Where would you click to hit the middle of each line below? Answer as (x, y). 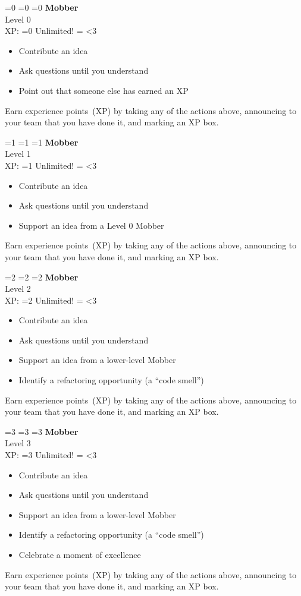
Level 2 (18, 288)
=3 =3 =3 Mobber (42, 431)
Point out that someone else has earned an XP (104, 90)
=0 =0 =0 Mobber (42, 7)
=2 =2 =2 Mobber (42, 277)
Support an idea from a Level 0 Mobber (91, 225)
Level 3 (18, 443)
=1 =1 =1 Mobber (42, 142)
